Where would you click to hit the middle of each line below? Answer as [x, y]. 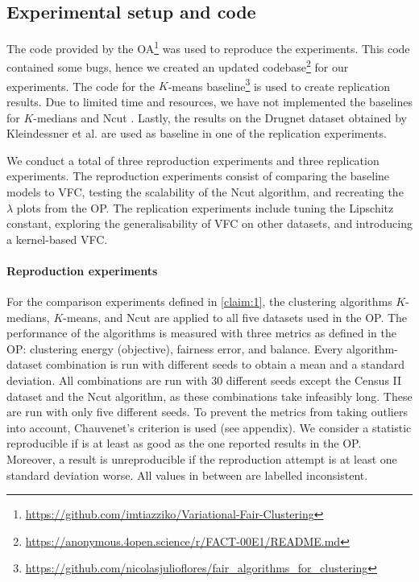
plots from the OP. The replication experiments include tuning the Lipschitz [205, 207]
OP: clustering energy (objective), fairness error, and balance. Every [175, 348]
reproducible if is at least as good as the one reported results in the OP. [184, 443]
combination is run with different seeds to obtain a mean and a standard [226, 364]
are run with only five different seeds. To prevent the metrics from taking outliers [207, 412]
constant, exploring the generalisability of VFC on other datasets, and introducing [209, 223]
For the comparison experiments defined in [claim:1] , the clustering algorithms [199, 301]
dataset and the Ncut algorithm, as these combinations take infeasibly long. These [209, 396]
